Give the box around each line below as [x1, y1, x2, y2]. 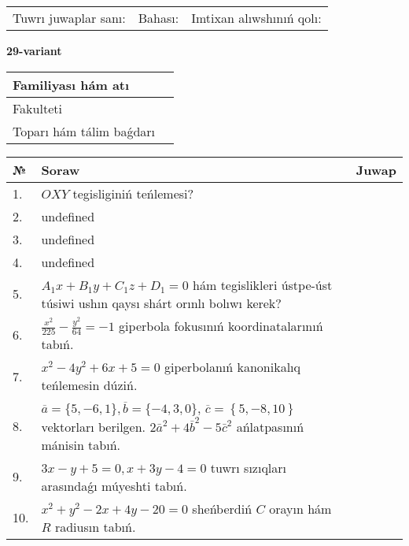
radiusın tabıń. [54, 517, 136, 536]
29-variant [6, 43, 62, 58]
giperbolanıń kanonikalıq [164, 358, 300, 377]
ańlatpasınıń [236, 417, 304, 436]
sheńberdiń [192, 499, 252, 518]
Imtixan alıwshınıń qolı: [191, 9, 322, 27]
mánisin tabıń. [41, 435, 121, 454]
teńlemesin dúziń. [41, 376, 138, 395]
